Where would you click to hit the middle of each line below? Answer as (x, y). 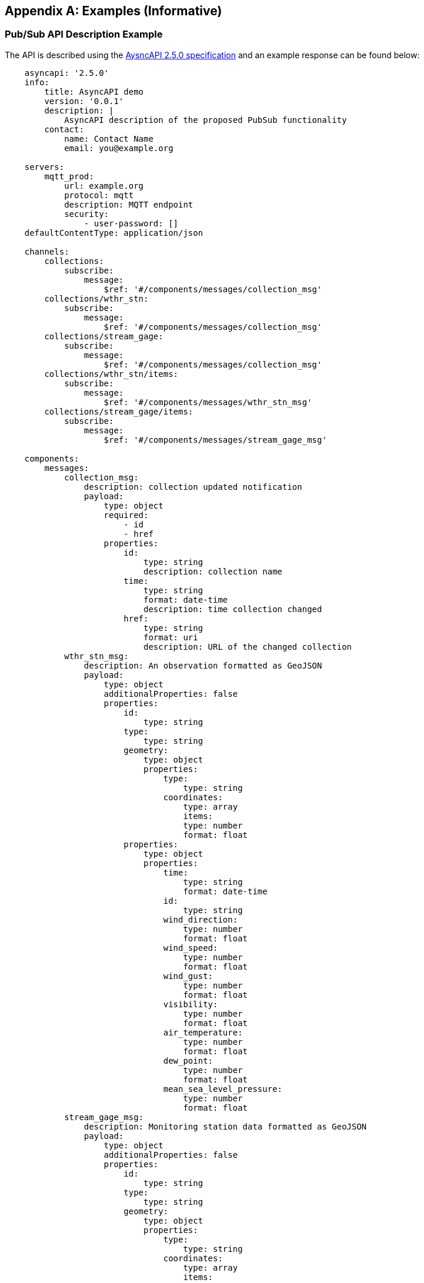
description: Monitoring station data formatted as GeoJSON (225, 1126)
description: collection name (213, 571)
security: (87, 214)
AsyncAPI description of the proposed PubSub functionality (206, 120)
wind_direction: (201, 919)
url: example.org (104, 186)
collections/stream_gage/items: (119, 411)
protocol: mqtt (99, 195)
